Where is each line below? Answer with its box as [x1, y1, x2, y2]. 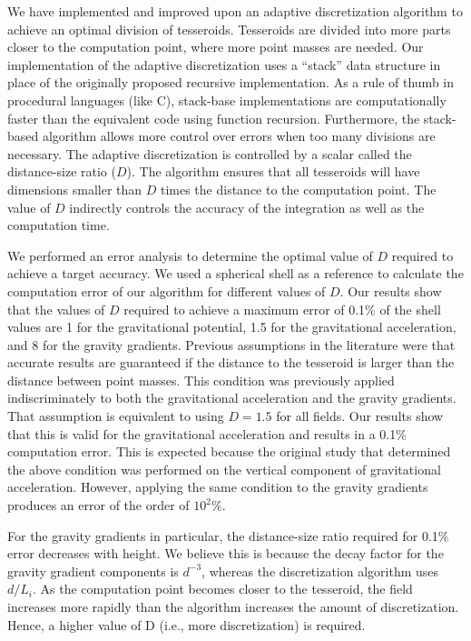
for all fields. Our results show [276, 406, 444, 426]
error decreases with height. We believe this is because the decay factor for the [7, 544, 444, 563]
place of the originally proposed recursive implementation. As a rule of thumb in [7, 73, 454, 92]
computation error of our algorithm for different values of [7, 281, 326, 300]
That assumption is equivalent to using [7, 406, 224, 426]
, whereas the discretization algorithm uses [201, 561, 439, 580]
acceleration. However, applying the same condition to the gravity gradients [7, 477, 428, 496]
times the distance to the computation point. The [160, 179, 437, 198]
